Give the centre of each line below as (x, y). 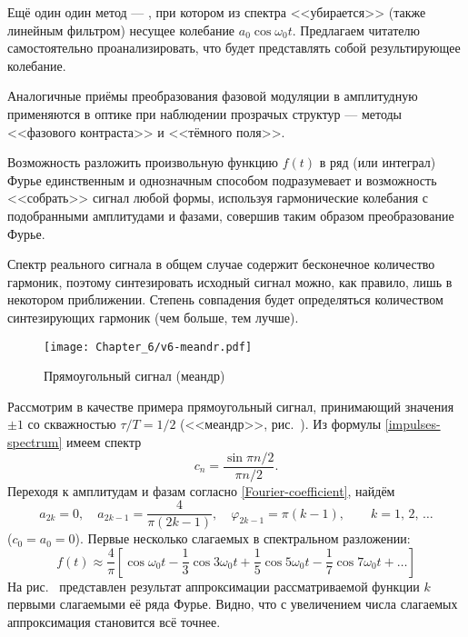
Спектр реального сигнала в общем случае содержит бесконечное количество (221, 264)
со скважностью (72, 424)
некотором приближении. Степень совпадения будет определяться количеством (225, 299)
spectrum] (35, 441)
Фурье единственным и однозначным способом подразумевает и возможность (222, 179)
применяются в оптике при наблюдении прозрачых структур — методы (205, 113)
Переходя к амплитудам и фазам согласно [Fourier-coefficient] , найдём (201, 490)
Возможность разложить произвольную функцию (143, 162)
